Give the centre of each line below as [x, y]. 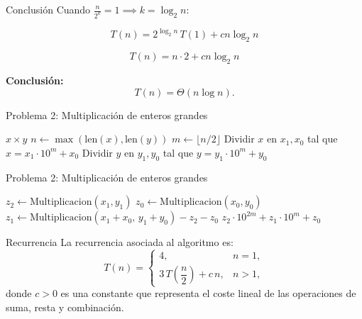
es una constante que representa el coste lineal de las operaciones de [208, 293]
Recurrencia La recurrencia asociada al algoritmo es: [120, 242]
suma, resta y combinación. [65, 307]
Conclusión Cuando [48, 9]
